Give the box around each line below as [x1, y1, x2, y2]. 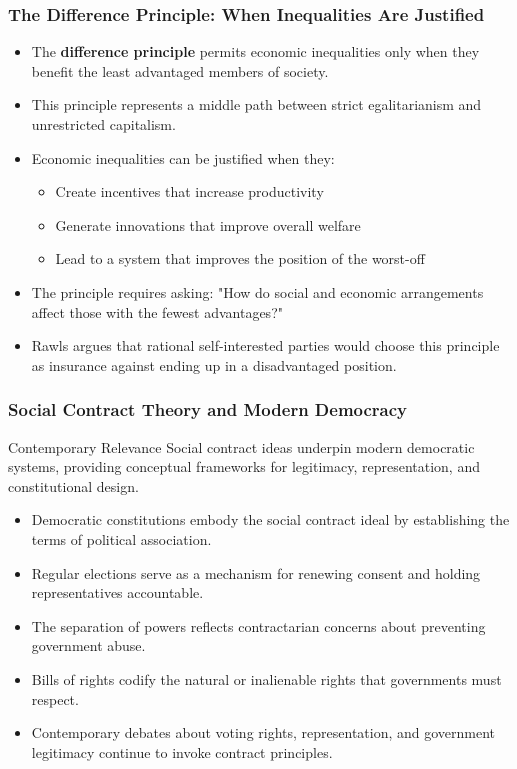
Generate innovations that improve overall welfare [55, 214, 361, 235]
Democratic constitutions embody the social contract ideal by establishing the [31, 509, 510, 530]
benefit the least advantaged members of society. [31, 60, 329, 81]
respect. [31, 688, 79, 709]
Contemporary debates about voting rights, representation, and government [31, 722, 496, 743]
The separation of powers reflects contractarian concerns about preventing [31, 615, 486, 636]
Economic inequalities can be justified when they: [31, 147, 335, 168]
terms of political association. [31, 528, 212, 549]
